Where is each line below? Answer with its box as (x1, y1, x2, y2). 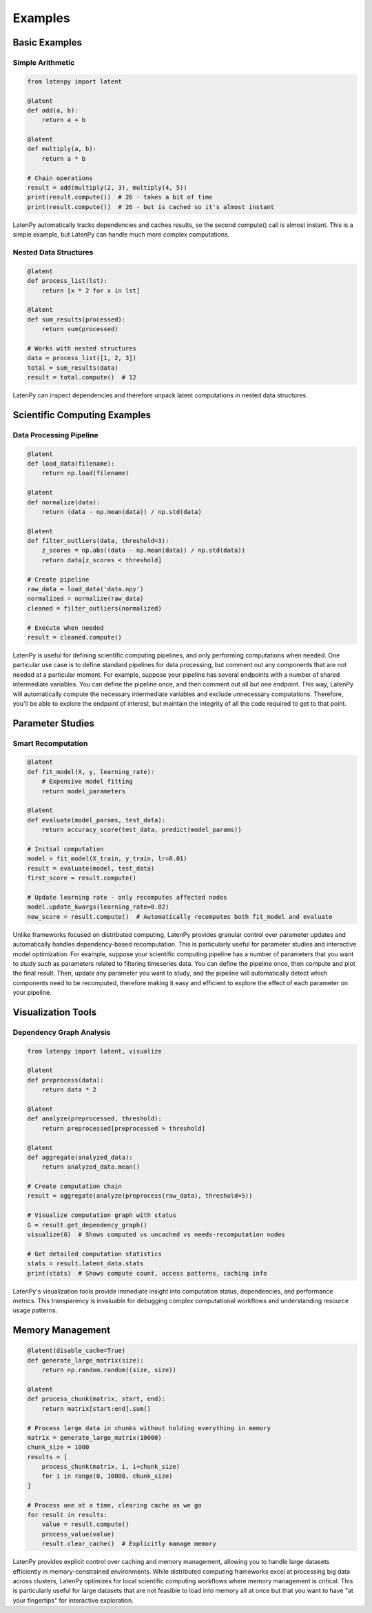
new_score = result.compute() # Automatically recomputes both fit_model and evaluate (27, 913, 333, 920)
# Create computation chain (27, 1182, 122, 1190)
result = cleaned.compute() (27, 633, 122, 641)
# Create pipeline (27, 575, 90, 583)
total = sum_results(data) (27, 364, 118, 372)
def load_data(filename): (27, 459, 115, 467)
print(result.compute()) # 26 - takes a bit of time (27, 193, 213, 201)
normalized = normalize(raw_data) (27, 595, 144, 603)
